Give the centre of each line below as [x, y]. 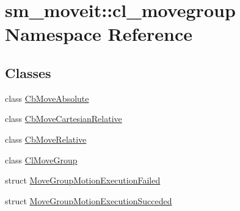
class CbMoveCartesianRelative [64, 119]
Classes [28, 72]
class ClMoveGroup [41, 159]
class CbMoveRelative [46, 139]
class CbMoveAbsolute [47, 98]
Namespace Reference [99, 34]
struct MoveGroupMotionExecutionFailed [83, 180]
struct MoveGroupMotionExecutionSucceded [89, 200]
